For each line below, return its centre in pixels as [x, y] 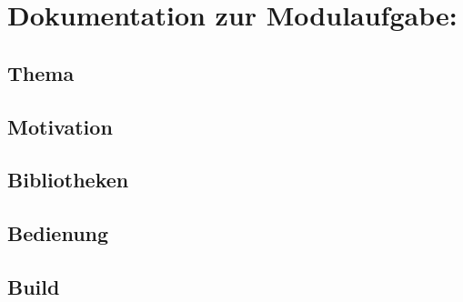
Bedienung [58, 233]
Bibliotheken [68, 180]
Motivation [60, 126]
